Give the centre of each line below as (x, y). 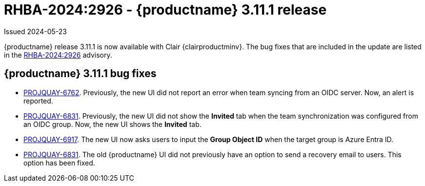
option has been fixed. (59, 163)
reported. (38, 101)
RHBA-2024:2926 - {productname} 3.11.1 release (165, 10)
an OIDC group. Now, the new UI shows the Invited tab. (112, 124)
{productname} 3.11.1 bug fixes (80, 74)
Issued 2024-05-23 (35, 31)
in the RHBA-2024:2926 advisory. (58, 55)
